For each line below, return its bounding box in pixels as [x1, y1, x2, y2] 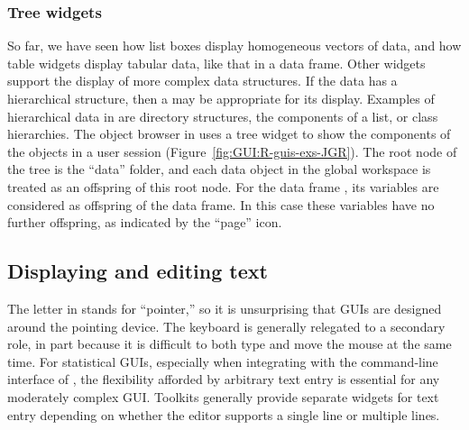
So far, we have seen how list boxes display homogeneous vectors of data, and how [7, 36, 462, 55]
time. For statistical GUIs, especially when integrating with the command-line [7, 352, 438, 371]
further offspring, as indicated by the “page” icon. [7, 213, 282, 232]
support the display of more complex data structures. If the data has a [7, 71, 398, 90]
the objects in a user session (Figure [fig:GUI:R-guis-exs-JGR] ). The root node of [7, 142, 457, 160]
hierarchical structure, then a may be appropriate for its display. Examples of [7, 89, 435, 107]
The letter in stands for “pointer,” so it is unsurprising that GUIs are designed [7, 298, 442, 317]
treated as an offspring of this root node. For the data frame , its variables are [7, 177, 439, 196]
